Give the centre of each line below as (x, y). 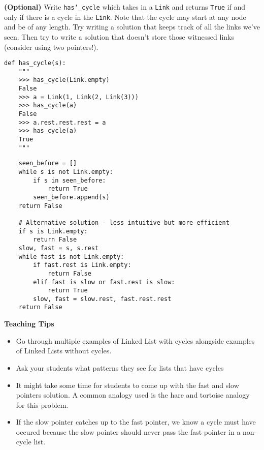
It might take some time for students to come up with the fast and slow (127, 385)
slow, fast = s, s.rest (59, 248)
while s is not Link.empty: (66, 172)
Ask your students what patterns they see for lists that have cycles (120, 367)
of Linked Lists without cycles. (64, 351)
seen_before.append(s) (71, 197)
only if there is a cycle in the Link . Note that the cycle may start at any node (125, 17)
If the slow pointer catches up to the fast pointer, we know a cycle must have (136, 422)
